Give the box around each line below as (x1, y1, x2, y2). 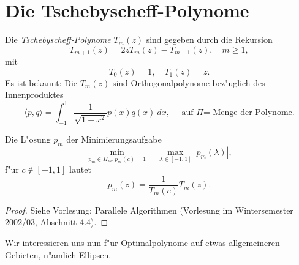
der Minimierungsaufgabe (66, 133, 162, 146)
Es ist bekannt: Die (5, 76, 77, 89)
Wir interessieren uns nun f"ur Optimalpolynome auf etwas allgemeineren (5, 236, 280, 248)
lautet (69, 163, 91, 176)
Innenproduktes (5, 88, 64, 101)
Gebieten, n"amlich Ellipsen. (5, 248, 112, 261)
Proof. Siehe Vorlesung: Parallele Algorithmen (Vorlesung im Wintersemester (5, 203, 293, 216)
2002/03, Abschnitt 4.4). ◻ (5, 215, 108, 228)
